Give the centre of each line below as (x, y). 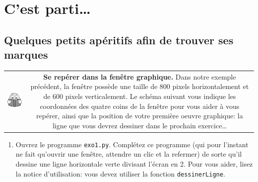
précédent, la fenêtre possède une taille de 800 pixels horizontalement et (140, 86)
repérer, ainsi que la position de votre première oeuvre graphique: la (140, 116)
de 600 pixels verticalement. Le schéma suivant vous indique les (140, 96)
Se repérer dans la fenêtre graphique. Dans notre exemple (140, 76)
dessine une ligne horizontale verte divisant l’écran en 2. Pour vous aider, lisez (134, 164)
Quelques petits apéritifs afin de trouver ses (119, 40)
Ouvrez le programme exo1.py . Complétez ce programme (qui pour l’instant (132, 144)
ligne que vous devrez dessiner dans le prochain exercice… (139, 125)
